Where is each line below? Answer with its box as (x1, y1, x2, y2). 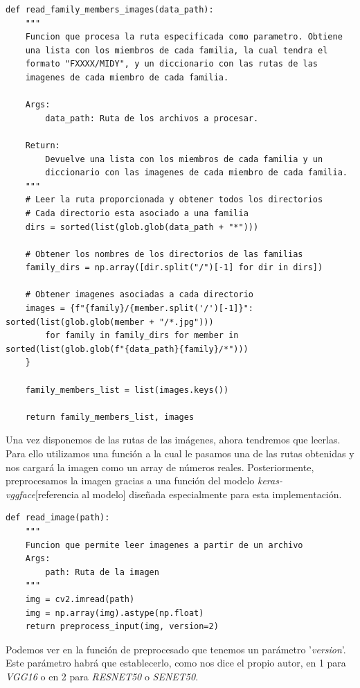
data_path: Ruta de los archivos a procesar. (45, 113, 259, 123)
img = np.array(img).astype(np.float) (25, 608, 204, 618)
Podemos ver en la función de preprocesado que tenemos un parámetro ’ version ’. (6, 642, 346, 656)
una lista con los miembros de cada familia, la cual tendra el (25, 45, 328, 55)
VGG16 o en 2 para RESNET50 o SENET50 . (6, 669, 199, 683)
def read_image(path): (6, 513, 110, 523)
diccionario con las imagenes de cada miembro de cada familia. (45, 168, 348, 178)
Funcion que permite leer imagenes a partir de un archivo (25, 540, 303, 550)
